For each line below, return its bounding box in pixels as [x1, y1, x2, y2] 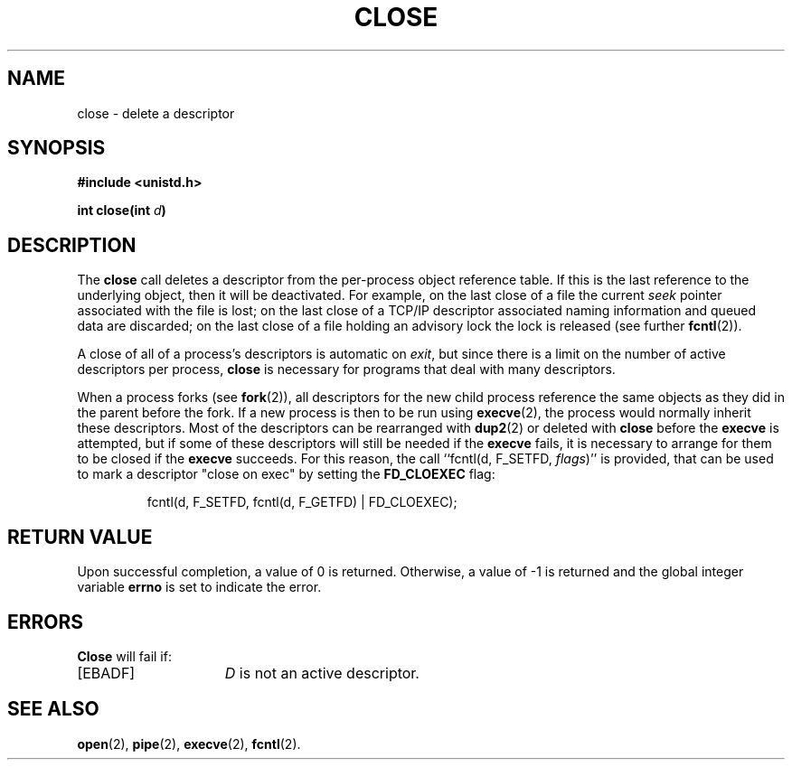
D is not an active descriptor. [224, 663, 420, 682]
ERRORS [7, 610, 84, 633]
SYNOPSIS [7, 136, 106, 160]
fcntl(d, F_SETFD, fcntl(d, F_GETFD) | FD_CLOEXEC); [146, 494, 457, 510]
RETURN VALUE [7, 525, 153, 548]
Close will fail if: [77, 648, 172, 664]
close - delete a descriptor [77, 105, 235, 121]
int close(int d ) [77, 202, 166, 219]
